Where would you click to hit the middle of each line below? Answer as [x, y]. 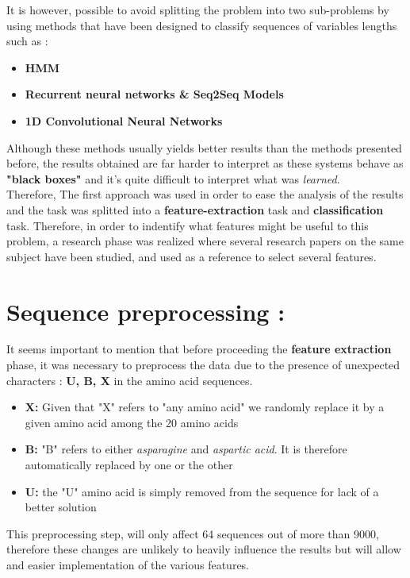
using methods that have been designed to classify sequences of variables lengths [202, 25]
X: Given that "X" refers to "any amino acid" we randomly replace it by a [205, 407]
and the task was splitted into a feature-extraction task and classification [195, 209]
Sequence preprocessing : [146, 311]
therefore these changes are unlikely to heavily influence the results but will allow [204, 549]
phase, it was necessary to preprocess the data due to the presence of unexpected [203, 365]
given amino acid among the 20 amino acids [132, 422]
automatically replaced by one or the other [129, 464]
